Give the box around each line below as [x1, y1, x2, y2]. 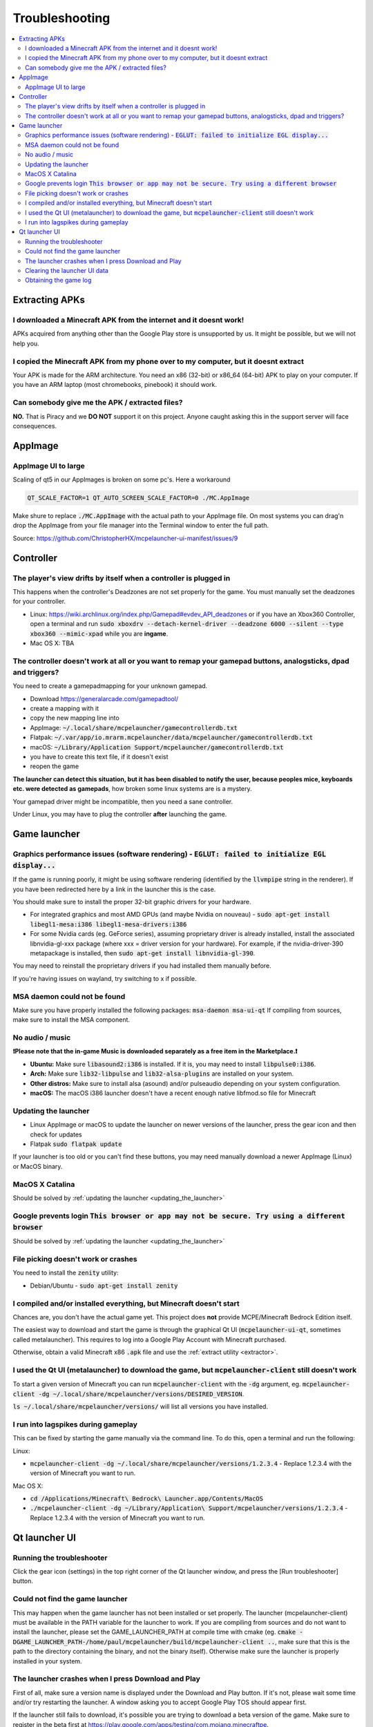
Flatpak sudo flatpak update [30, 1140, 122, 1148]
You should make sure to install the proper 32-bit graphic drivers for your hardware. [12, 898, 251, 906]
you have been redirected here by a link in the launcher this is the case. [12, 885, 216, 893]
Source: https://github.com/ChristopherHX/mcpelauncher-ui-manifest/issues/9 [12, 534, 238, 542]
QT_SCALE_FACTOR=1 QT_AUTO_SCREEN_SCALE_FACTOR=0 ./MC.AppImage [27, 494, 250, 502]
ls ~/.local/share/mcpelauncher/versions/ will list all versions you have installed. [12, 1402, 269, 1411]
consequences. [12, 421, 57, 430]
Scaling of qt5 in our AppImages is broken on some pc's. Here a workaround [12, 475, 231, 484]
